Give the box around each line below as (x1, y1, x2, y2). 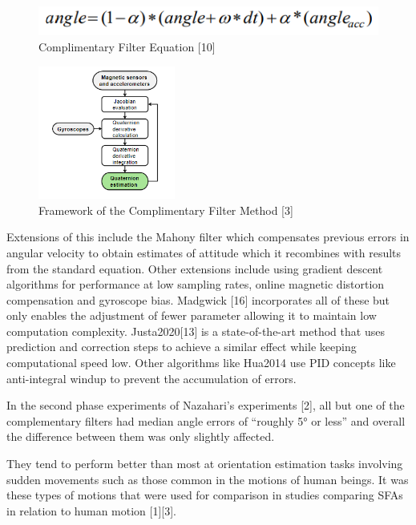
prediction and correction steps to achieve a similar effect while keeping (6, 338, 357, 355)
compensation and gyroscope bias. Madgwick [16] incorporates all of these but (6, 291, 390, 308)
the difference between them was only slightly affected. (6, 428, 275, 445)
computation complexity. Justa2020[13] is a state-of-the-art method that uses (6, 322, 385, 339)
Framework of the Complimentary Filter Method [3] (38, 201, 293, 218)
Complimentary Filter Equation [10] (38, 38, 216, 55)
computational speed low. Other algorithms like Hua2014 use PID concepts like (6, 354, 396, 371)
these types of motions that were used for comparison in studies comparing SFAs (6, 487, 403, 503)
